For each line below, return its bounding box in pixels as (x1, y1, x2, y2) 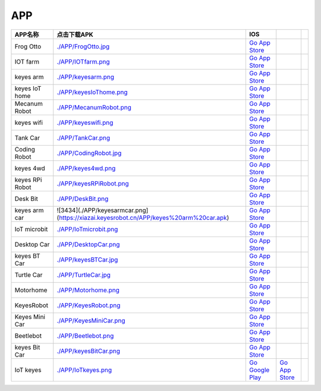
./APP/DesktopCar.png (56, 240, 120, 248)
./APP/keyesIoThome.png (56, 88, 128, 96)
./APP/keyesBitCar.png (56, 346, 121, 355)
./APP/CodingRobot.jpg (56, 149, 122, 157)
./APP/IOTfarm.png (56, 57, 110, 65)
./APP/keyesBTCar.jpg (56, 256, 118, 264)
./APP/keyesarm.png (56, 72, 115, 81)
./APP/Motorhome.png (56, 286, 120, 294)
